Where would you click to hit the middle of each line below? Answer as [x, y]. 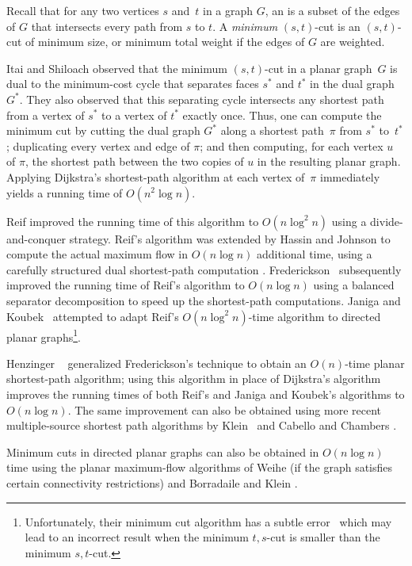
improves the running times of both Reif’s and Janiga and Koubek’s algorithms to [206, 394]
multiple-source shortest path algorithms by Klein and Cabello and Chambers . [202, 425]
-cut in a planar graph [318, 68]
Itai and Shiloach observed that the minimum [117, 68]
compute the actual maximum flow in [97, 254]
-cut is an [338, 26]
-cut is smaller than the [323, 537]
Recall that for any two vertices [83, 10]
